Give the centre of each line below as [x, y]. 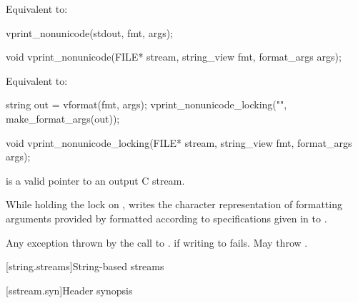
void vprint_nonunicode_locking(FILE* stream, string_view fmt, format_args [179, 142]
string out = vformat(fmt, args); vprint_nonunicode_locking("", [146, 104]
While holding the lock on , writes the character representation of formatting [174, 204]
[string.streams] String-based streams [85, 266]
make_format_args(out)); [63, 118]
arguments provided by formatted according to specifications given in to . [166, 218]
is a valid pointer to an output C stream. [95, 180]
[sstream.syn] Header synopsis [69, 290]
